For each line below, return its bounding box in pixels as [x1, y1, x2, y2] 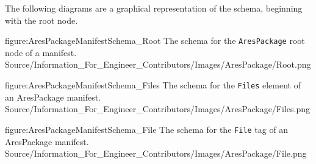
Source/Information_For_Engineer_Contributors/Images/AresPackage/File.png [5, 147, 307, 160]
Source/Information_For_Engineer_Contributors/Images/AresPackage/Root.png [5, 58, 311, 71]
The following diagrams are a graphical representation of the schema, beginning [5, 2, 303, 14]
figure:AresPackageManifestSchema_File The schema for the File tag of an [5, 123, 289, 135]
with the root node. [5, 13, 78, 26]
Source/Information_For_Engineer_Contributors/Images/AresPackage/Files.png [5, 102, 310, 115]
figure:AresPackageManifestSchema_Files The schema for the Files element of [5, 79, 301, 91]
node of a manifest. [5, 46, 77, 59]
